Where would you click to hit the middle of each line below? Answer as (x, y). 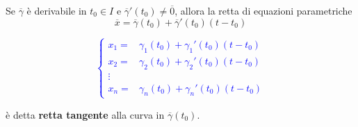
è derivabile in (57, 10)
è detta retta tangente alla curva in (85, 114)
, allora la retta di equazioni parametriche (263, 10)
